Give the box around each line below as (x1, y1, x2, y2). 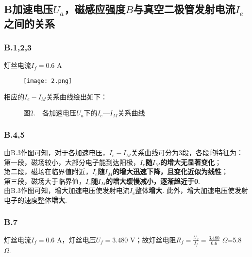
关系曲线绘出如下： (46, 91, 108, 101)
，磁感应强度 (64, 1, 126, 16)
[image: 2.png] (23, 77, 72, 84)
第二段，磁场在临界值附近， (4, 166, 92, 177)
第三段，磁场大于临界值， (4, 176, 85, 186)
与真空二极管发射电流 (133, 1, 235, 16)
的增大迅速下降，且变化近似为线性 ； (113, 166, 228, 177)
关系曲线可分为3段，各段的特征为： (131, 147, 243, 158)
